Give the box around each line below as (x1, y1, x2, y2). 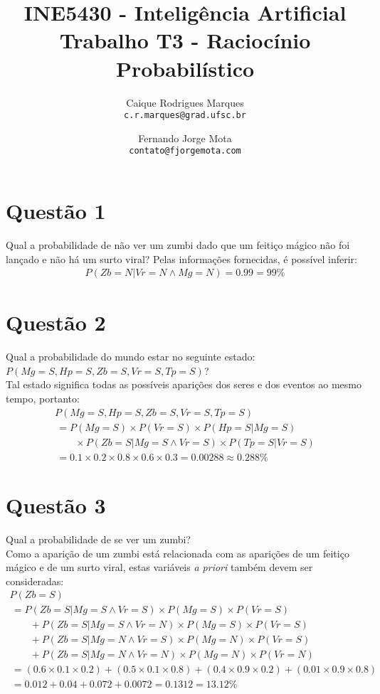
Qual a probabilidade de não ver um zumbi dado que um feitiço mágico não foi (6, 237, 350, 252)
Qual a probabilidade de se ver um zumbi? (6, 531, 191, 546)
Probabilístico (115, 53, 255, 82)
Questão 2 (6, 308, 106, 337)
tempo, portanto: (6, 391, 80, 406)
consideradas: (6, 573, 64, 588)
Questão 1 (6, 196, 106, 225)
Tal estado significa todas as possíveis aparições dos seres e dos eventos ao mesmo (6, 377, 361, 392)
